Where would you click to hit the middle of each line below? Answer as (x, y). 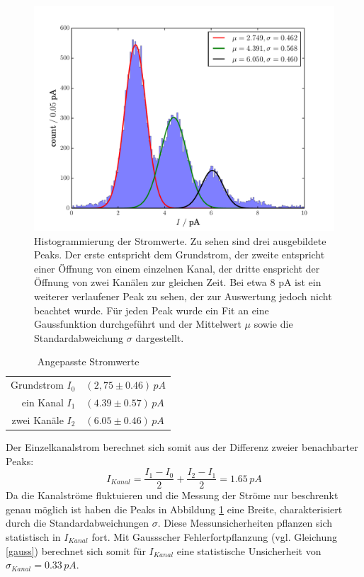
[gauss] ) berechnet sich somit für (76, 550)
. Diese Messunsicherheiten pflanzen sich (245, 523)
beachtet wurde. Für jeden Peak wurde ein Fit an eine (152, 310)
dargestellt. (160, 337)
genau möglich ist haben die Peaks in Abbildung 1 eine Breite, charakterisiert (174, 509)
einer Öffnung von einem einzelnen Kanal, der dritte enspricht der (177, 268)
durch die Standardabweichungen (77, 523)
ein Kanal (42, 402)
